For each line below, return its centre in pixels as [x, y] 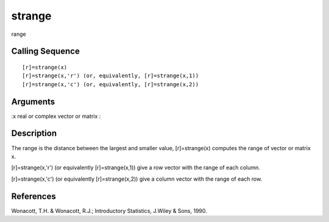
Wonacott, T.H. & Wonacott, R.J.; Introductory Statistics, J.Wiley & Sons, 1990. [109, 210]
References [34, 196]
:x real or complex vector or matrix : [56, 116]
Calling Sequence [46, 51]
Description [34, 134]
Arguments [33, 101]
